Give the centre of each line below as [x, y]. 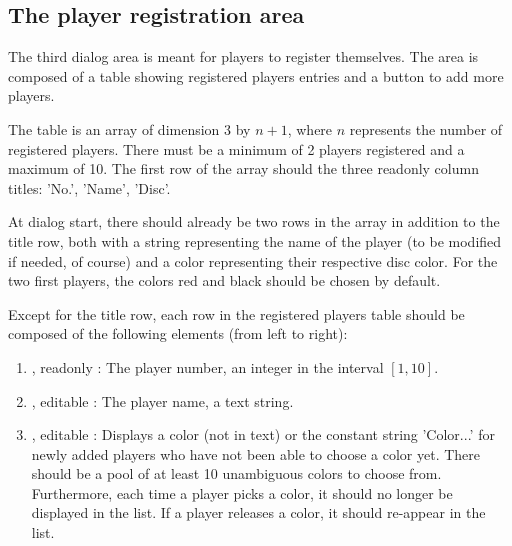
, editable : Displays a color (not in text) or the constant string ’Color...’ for [263, 434]
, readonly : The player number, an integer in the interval [207, 366]
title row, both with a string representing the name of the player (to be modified [255, 240]
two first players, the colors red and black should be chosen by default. [224, 280]
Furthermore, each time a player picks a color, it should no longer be [242, 492]
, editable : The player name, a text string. [162, 400]
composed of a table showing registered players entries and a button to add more [256, 75]
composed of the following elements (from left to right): [178, 333]
